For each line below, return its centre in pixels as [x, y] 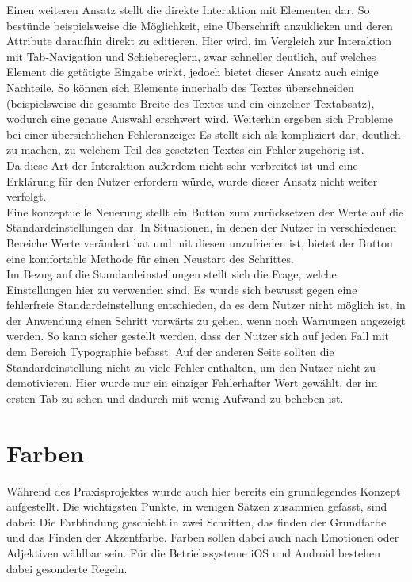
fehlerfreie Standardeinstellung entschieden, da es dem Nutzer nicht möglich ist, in [206, 305]
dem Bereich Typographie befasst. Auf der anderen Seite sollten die [170, 352]
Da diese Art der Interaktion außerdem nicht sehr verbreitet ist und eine [182, 165]
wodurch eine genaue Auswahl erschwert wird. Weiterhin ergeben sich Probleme [200, 119]
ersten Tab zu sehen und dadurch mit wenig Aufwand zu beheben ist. [175, 398]
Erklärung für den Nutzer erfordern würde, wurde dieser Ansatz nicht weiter [192, 180]
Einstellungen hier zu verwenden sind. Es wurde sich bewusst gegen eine [182, 289]
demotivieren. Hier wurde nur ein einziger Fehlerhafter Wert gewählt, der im [192, 383]
